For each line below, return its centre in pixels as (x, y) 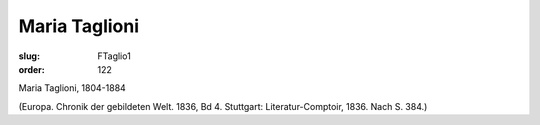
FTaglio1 (114, 56)
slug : (29, 56)
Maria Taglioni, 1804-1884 (72, 88)
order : (31, 69)
